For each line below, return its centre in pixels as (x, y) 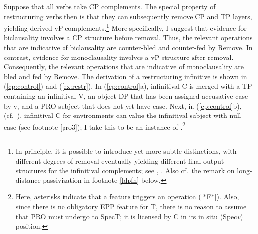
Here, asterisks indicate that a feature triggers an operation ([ (109, 197)
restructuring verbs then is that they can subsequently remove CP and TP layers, (128, 16)
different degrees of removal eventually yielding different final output (120, 160)
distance (28, 180)
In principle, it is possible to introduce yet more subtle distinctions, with (126, 151)
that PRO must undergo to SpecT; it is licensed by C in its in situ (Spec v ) (129, 216)
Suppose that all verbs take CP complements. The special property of (110, 6)
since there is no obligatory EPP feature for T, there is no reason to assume (131, 206)
